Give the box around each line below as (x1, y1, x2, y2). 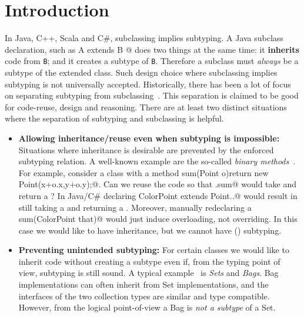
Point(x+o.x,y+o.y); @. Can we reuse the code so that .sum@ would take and (18, 178, 296, 190)
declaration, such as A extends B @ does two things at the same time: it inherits (5, 43, 299, 55)
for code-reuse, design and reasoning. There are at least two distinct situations (5, 100, 287, 113)
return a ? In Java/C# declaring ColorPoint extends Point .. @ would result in (18, 189, 298, 201)
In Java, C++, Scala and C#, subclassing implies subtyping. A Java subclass (5, 32, 283, 44)
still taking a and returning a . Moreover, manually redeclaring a (18, 201, 252, 213)
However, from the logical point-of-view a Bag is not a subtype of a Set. (18, 301, 276, 313)
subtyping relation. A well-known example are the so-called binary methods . (18, 155, 296, 167)
